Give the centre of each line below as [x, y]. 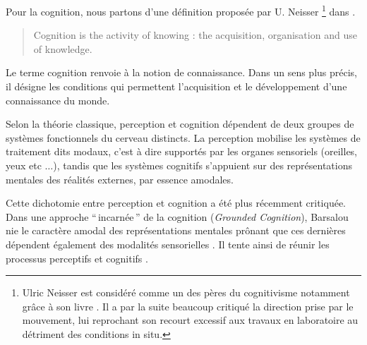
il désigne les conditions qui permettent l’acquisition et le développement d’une [176, 86]
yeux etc [24, 165]
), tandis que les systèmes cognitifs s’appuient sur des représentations [203, 165]
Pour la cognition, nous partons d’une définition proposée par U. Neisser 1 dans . [181, 10]
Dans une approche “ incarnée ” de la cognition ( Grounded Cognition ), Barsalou [177, 216]
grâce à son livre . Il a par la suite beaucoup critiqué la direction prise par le [188, 306]
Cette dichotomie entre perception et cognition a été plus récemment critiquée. [176, 203]
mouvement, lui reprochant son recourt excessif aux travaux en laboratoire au [190, 320]
